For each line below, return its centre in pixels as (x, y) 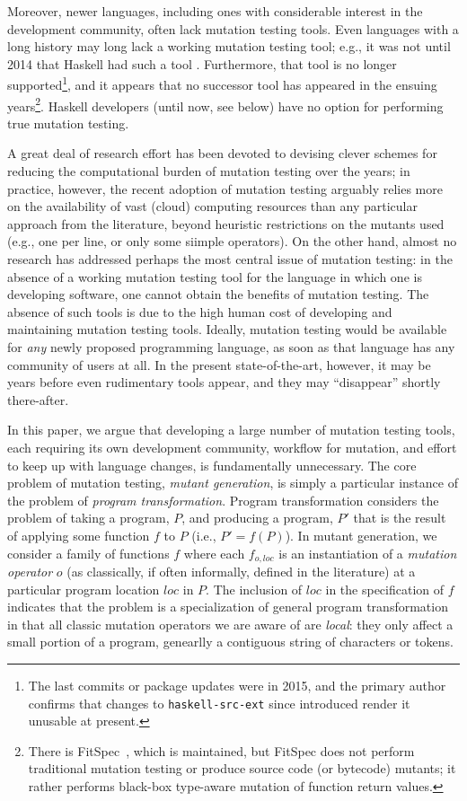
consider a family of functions (88, 553)
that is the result (400, 518)
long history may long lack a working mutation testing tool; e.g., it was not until (229, 46)
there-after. (38, 399)
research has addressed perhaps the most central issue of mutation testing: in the (230, 259)
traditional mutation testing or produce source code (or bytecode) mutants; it (242, 768)
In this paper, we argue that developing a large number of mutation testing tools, (231, 430)
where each (214, 553)
